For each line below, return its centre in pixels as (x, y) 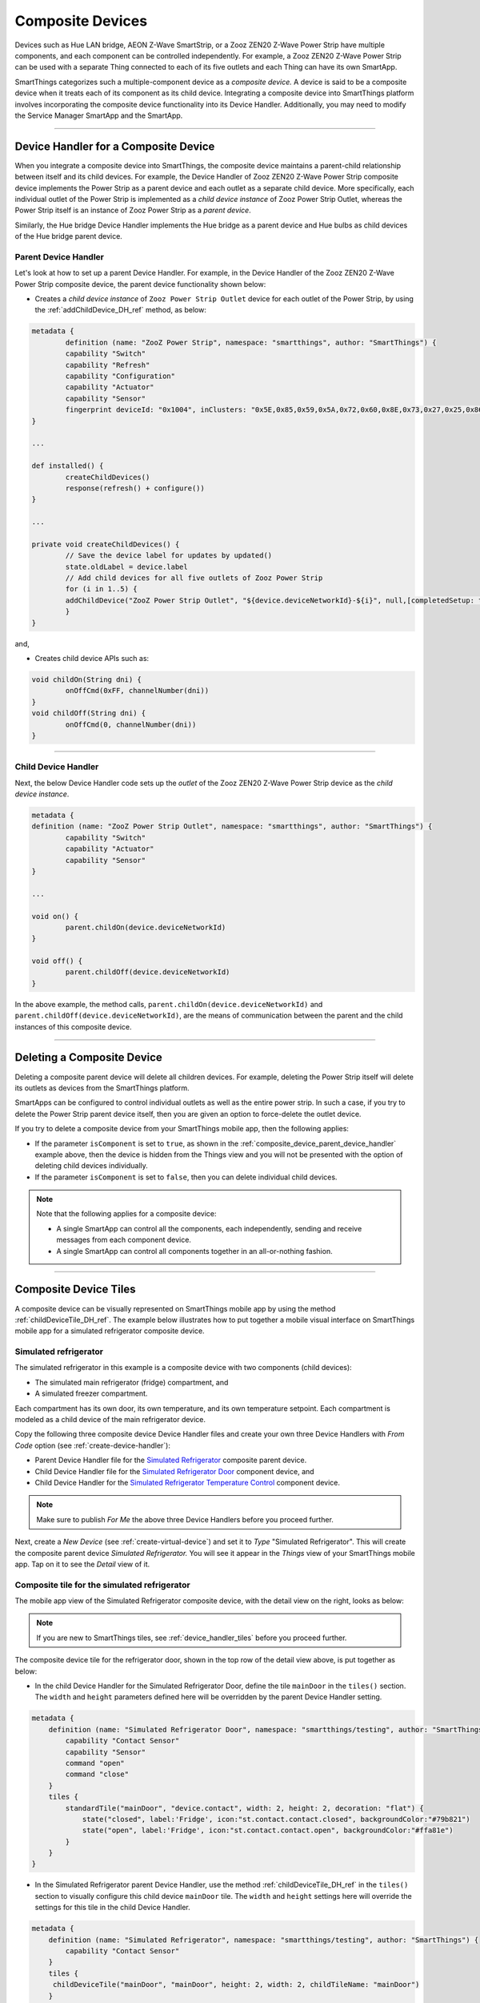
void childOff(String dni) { (89, 713)
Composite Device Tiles (75, 1290)
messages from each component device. (124, 1240)
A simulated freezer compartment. (91, 1393)
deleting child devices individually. (91, 1166)
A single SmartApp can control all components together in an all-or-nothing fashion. (194, 1251)
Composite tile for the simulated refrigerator (103, 1585)
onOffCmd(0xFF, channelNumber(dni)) (137, 691)
